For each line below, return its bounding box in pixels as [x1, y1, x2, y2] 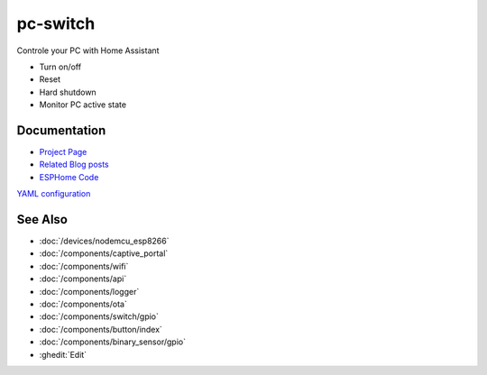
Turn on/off [39, 61, 81, 72]
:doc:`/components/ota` [39, 298, 128, 310]
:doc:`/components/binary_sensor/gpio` [39, 336, 187, 347]
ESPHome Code [39, 171, 99, 182]
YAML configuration [16, 188, 91, 199]
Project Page [39, 147, 87, 158]
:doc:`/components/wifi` [39, 261, 129, 271]
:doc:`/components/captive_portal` [39, 248, 169, 259]
